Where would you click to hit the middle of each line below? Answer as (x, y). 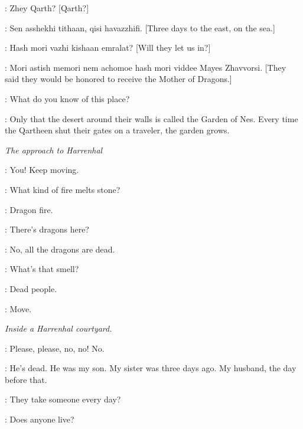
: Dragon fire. (29, 209)
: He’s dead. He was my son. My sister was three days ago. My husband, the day (151, 368)
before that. (26, 379)
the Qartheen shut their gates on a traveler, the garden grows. (117, 130)
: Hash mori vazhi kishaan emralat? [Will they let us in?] (108, 48)
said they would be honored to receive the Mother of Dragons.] (118, 79)
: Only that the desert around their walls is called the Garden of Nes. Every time (151, 118)
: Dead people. (31, 288)
